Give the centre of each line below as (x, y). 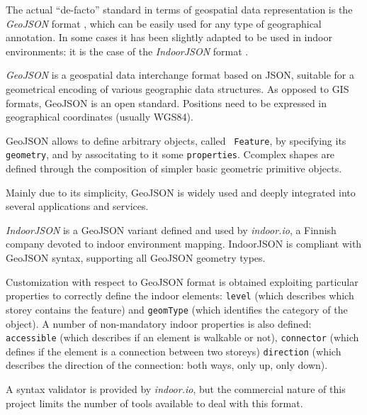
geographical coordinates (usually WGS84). (100, 117)
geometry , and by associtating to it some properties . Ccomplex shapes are (170, 154)
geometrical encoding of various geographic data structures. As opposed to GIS (177, 88)
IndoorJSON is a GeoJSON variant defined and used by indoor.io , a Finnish (171, 229)
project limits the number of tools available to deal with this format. (154, 403)
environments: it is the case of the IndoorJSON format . (127, 51)
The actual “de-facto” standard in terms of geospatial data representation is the (179, 9)
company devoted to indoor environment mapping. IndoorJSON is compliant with (184, 244)
